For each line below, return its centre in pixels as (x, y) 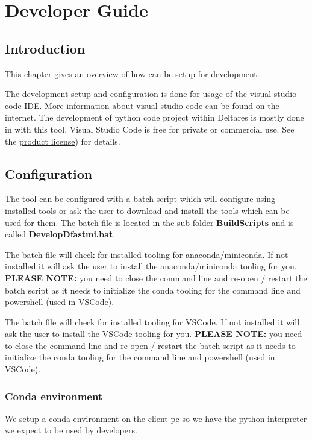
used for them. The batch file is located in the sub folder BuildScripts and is (149, 222)
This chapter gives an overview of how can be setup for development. (132, 73)
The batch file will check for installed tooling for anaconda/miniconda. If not (147, 254)
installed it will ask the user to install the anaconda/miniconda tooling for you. (151, 266)
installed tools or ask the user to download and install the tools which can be (147, 210)
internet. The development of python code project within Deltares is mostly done (154, 117)
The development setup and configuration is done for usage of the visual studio (151, 94)
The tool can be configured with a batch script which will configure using (140, 199)
